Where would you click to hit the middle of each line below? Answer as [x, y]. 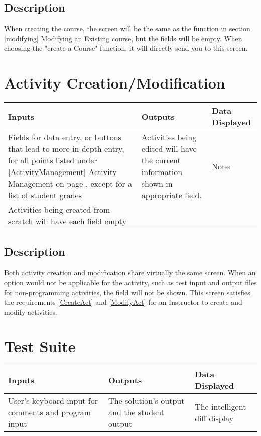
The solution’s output [147, 401]
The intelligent [221, 406]
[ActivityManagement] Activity [62, 172]
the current [161, 160]
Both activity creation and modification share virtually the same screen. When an [130, 272]
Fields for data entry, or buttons [65, 137]
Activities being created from [59, 210]
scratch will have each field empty [68, 221]
